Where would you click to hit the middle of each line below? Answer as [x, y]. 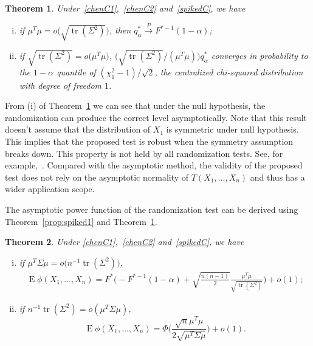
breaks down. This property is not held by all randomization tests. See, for [144, 153]
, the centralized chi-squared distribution [229, 71]
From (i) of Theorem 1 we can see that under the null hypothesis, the [135, 106]
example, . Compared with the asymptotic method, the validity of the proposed [154, 165]
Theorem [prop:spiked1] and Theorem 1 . [81, 221]
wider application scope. [50, 189]
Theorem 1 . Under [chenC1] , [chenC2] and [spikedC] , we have [125, 8]
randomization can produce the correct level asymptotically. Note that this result [156, 117]
